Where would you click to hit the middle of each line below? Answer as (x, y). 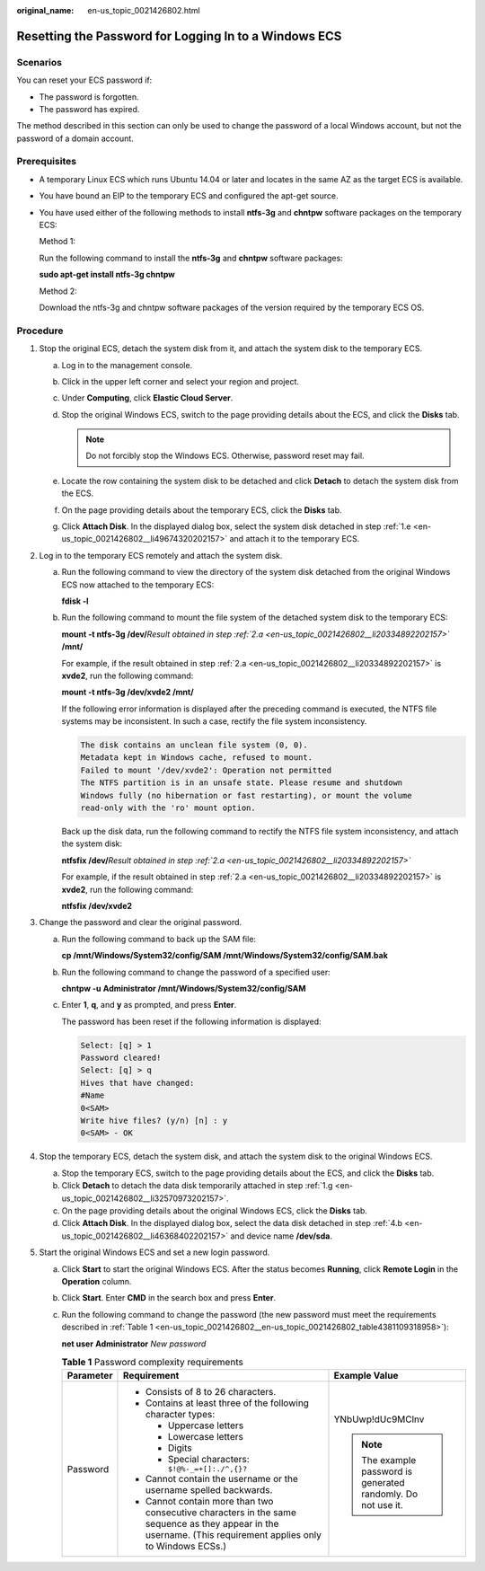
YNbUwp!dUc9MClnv (379, 1419)
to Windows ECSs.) (185, 1547)
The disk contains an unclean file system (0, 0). (194, 745)
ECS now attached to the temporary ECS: (138, 585)
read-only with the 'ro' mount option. (168, 808)
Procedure (40, 331)
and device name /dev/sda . (281, 1236)
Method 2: (58, 291)
